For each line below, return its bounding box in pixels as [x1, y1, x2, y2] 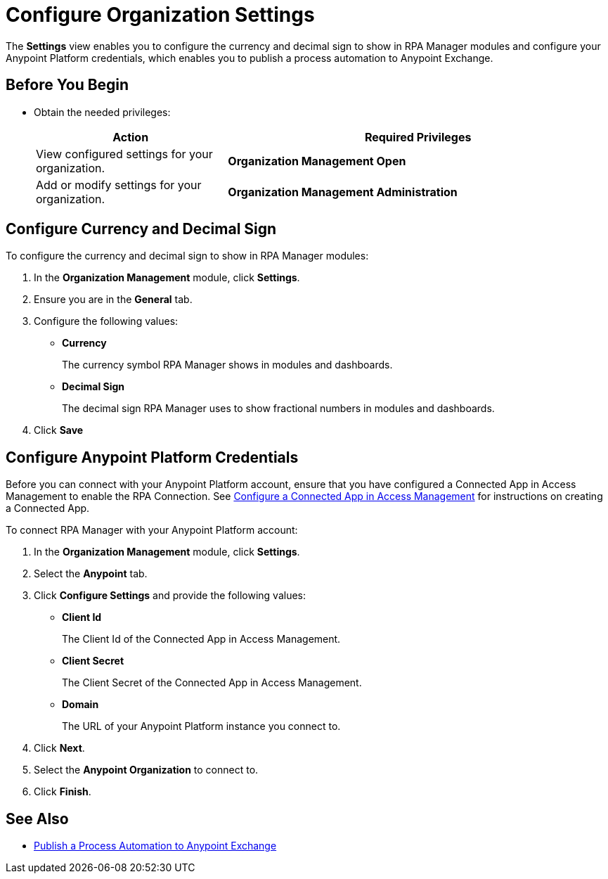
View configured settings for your [36, 146, 213, 161]
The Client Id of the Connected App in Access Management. [62, 633, 341, 646]
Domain [62, 698, 99, 711]
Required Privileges [364, 129, 472, 144]
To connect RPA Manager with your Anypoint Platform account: [6, 524, 298, 537]
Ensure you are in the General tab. [34, 293, 193, 306]
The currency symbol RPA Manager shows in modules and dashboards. [62, 359, 393, 371]
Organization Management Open [228, 153, 406, 168]
